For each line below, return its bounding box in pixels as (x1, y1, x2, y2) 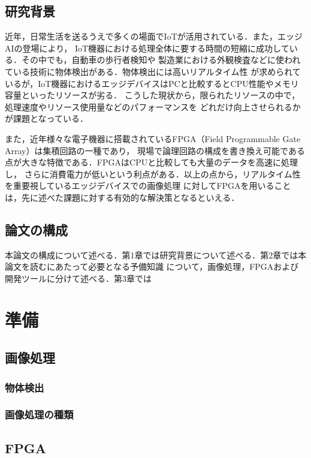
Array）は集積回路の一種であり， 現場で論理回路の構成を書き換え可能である (5, 144, 305, 156)
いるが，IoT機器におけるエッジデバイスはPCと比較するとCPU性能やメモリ (5, 77, 299, 89)
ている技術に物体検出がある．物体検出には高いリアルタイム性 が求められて (5, 65, 301, 77)
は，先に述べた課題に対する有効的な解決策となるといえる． (5, 191, 240, 203)
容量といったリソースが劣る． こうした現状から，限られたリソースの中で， (5, 89, 300, 101)
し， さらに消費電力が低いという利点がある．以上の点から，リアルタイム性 (5, 167, 301, 180)
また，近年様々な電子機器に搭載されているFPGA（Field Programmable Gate (5, 132, 301, 144)
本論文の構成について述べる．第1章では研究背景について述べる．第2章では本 (5, 248, 307, 261)
